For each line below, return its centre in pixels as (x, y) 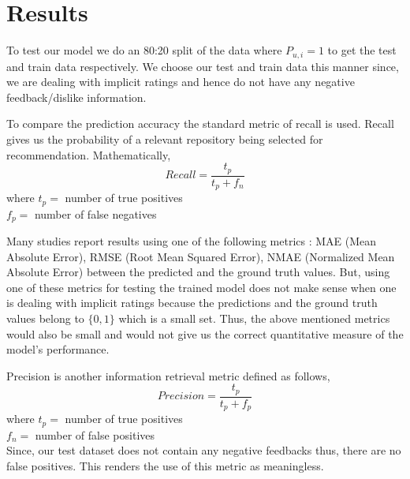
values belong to (45, 318)
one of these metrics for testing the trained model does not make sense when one (201, 287)
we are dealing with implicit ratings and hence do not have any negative (181, 82)
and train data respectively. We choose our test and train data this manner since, (203, 66)
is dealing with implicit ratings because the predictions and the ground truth (192, 303)
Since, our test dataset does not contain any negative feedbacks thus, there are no (204, 450)
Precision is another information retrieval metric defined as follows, (168, 375)
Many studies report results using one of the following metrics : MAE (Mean (192, 240)
